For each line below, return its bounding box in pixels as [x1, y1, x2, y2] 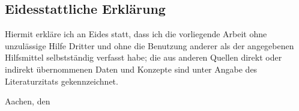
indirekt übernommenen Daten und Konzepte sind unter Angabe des [5, 62, 258, 75]
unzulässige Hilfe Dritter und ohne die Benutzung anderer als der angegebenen [5, 39, 294, 52]
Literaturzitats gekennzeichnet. [5, 74, 118, 87]
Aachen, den [5, 95, 50, 107]
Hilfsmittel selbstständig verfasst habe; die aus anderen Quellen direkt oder [5, 51, 282, 64]
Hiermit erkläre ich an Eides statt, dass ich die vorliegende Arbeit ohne [5, 28, 267, 40]
